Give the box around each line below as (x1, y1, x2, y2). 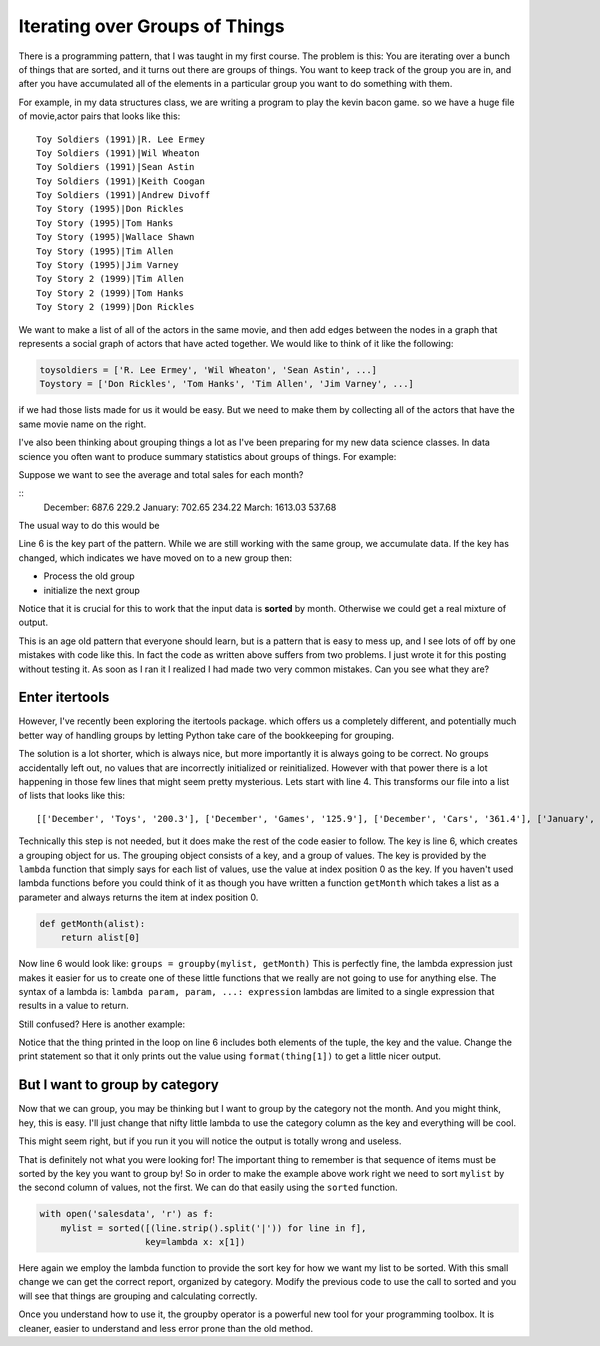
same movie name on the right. (18, 418, 147, 430)
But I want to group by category (18, 1076, 219, 1094)
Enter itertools (18, 689, 110, 706)
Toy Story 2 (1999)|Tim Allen (36, 273, 185, 285)
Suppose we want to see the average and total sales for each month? (18, 468, 304, 480)
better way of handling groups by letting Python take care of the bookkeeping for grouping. (18, 729, 395, 741)
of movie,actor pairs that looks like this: (18, 110, 181, 122)
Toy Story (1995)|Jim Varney (36, 260, 179, 271)
